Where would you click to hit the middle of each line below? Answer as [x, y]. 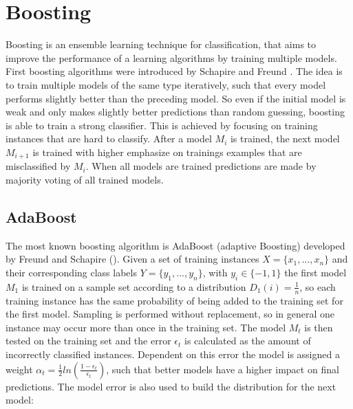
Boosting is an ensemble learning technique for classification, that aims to [161, 44]
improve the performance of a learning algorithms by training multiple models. [171, 57]
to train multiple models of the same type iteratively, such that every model [166, 84]
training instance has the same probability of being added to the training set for [174, 300]
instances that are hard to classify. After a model [109, 139]
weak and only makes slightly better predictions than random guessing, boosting [175, 112]
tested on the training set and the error [88, 341]
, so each [318, 286]
